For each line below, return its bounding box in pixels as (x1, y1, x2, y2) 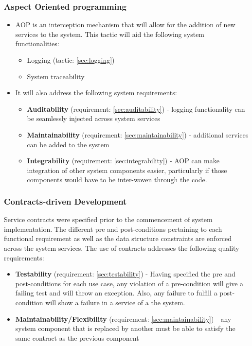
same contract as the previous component (15, 332, 139, 343)
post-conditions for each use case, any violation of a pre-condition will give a (15, 278, 244, 288)
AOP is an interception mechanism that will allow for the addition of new (15, 19, 235, 30)
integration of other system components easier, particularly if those (27, 165, 227, 175)
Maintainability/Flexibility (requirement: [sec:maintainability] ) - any (15, 313, 232, 324)
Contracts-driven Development (4, 195, 127, 207)
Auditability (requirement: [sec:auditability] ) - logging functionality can (27, 104, 245, 114)
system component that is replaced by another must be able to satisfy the (15, 323, 235, 333)
